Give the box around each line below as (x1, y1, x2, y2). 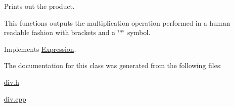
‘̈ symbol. (123, 27, 151, 37)
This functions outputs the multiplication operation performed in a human (4, 17, 230, 28)
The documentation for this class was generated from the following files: (4, 60, 222, 71)
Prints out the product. (4, 1, 75, 11)
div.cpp (4, 93, 26, 104)
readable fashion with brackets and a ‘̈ (4, 27, 120, 37)
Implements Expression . (4, 43, 76, 54)
